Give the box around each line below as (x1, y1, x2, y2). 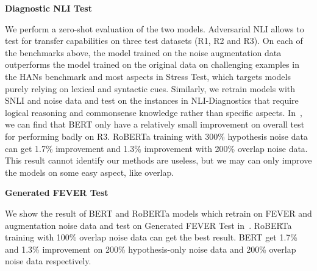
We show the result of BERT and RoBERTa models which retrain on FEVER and (5, 206, 312, 219)
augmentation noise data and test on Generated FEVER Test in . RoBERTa (5, 219, 292, 231)
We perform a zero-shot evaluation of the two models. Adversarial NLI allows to (5, 22, 304, 35)
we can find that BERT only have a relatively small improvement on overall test (5, 118, 305, 131)
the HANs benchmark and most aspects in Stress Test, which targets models (5, 70, 291, 82)
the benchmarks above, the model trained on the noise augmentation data (5, 46, 282, 59)
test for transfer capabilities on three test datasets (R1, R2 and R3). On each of (5, 34, 303, 47)
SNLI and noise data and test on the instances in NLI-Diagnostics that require (5, 94, 299, 107)
